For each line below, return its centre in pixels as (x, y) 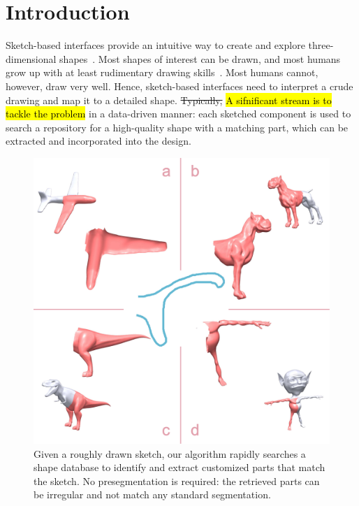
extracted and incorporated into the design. (98, 141)
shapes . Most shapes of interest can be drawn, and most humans (200, 58)
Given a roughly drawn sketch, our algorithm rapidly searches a (170, 453)
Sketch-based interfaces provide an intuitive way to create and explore (155, 45)
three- (321, 45)
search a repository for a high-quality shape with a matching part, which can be (177, 127)
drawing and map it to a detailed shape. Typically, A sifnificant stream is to (169, 100)
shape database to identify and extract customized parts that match (179, 467)
